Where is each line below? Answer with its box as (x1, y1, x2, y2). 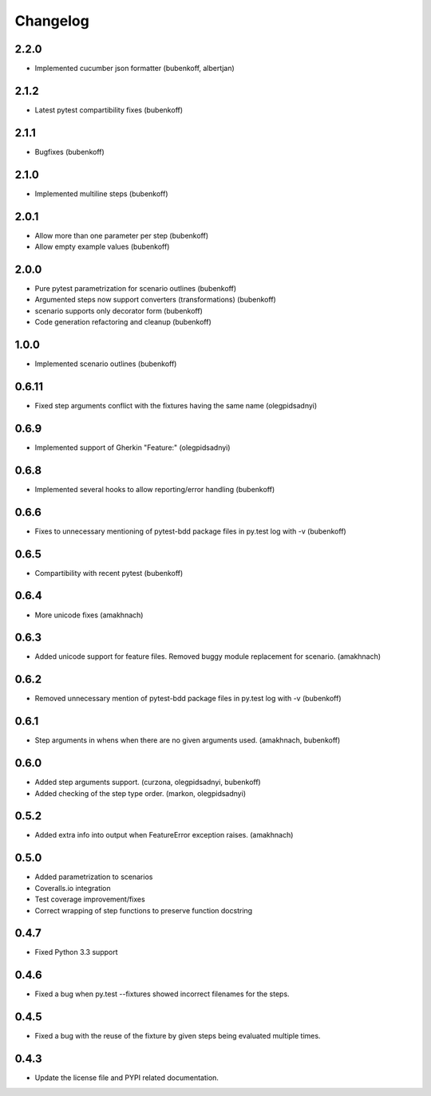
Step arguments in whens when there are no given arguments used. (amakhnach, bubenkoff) (34, 735, 341, 745)
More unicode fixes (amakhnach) (34, 610, 144, 620)
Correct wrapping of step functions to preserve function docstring (34, 905, 253, 915)
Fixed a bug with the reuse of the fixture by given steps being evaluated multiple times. (34, 1031, 321, 1041)
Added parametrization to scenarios (34, 872, 153, 881)
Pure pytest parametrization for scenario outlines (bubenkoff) (34, 283, 237, 293)
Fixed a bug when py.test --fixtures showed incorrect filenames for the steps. (34, 989, 291, 999)
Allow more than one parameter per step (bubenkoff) (34, 231, 209, 240)
